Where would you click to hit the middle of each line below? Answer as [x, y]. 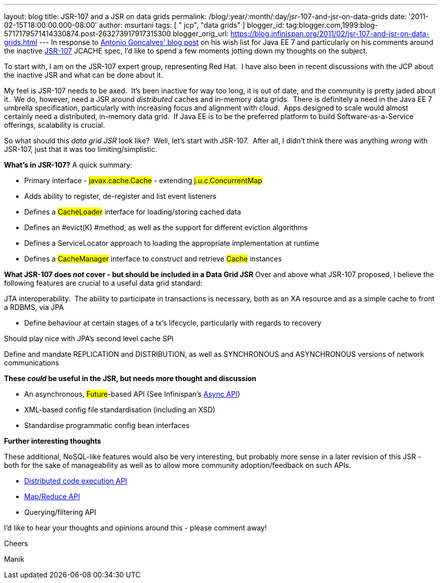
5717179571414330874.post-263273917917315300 [88, 34]
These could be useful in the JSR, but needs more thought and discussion [130, 378]
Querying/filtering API [60, 512]
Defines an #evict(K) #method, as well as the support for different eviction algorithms [166, 227]
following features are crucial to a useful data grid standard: [103, 283]
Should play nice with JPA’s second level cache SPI [89, 338]
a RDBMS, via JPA [34, 307]
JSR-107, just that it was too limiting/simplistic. [81, 149]
